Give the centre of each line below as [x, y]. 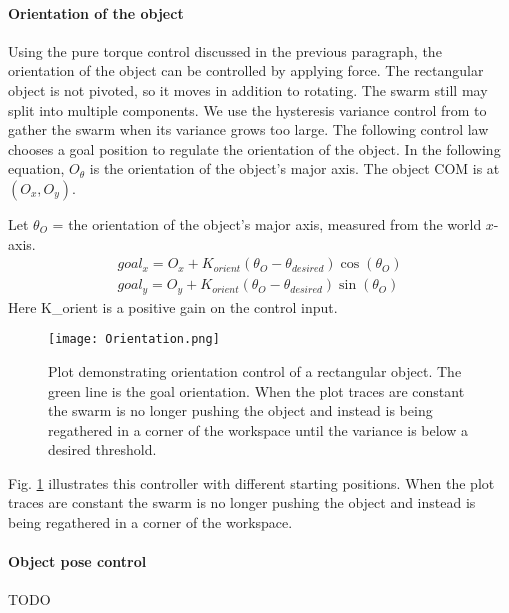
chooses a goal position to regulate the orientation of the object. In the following [254, 148]
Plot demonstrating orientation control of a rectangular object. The [255, 370]
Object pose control [77, 561]
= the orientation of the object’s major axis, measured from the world [267, 223]
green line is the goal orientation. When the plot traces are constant [256, 390]
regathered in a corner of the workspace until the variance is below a [258, 429]
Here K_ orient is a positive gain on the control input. [173, 306]
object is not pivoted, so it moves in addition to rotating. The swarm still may [248, 89]
